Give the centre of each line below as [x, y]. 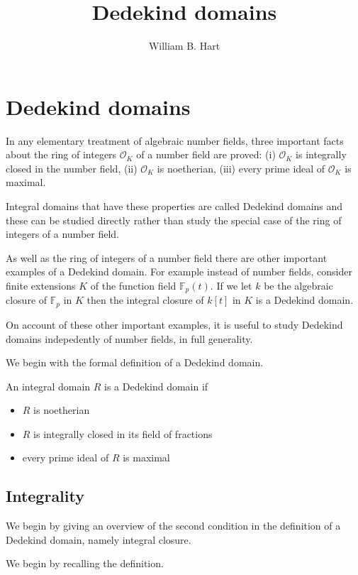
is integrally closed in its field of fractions [123, 433]
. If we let [231, 285]
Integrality [45, 496]
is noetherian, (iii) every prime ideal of [241, 168]
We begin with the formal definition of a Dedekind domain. [135, 362]
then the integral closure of [145, 300]
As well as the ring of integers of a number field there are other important [167, 257]
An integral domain [48, 386]
